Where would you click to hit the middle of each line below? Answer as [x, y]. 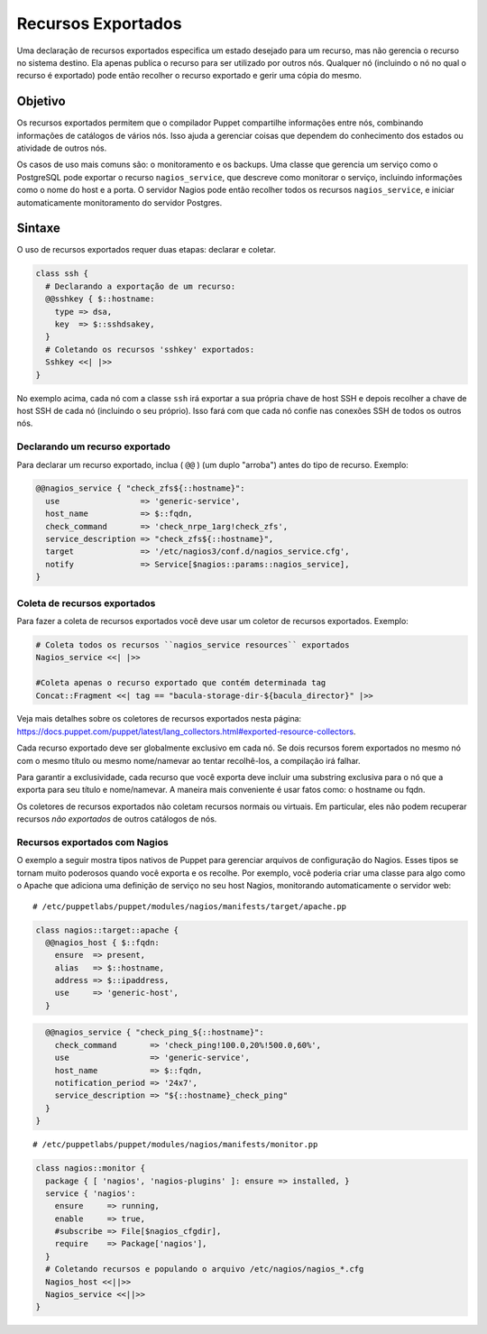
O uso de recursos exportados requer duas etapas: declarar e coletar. [147, 250]
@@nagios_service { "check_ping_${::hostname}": [155, 1032]
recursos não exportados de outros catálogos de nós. [117, 819]
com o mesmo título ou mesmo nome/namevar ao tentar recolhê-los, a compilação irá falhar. [188, 760]
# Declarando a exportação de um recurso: [141, 286]
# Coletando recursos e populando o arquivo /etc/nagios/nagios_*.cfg [205, 1269]
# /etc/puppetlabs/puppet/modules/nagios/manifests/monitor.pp [175, 1145]
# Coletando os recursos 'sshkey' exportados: [150, 349]
